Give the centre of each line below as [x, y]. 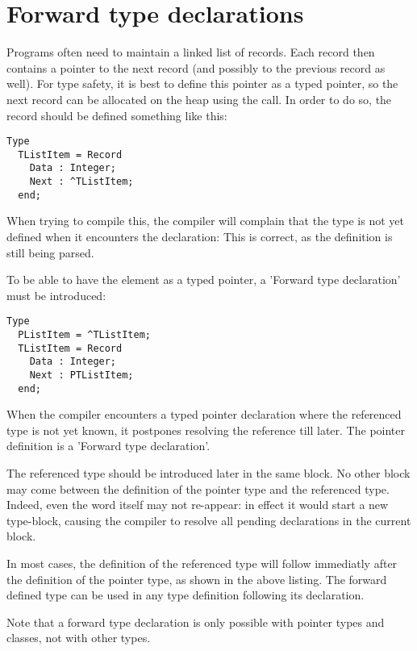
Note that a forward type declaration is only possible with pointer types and [196, 622]
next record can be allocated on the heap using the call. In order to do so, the [199, 99]
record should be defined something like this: [117, 115]
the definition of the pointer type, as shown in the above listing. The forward [197, 579]
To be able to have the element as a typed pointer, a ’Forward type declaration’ [204, 280]
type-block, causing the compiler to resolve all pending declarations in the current [209, 520]
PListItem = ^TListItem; [84, 335]
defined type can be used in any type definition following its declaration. [186, 595]
